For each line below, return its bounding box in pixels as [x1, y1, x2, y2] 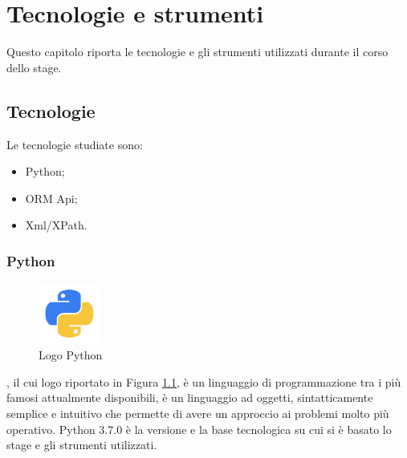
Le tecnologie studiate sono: [6, 136, 143, 152]
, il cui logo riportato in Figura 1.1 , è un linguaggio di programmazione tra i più [6, 373, 401, 390]
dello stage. [6, 59, 62, 75]
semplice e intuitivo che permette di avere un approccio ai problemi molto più [6, 405, 389, 422]
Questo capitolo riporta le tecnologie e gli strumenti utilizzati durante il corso [6, 43, 389, 60]
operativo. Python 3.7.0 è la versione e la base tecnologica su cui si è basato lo [6, 420, 392, 437]
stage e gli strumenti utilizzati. [6, 436, 157, 453]
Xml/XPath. [25, 217, 88, 233]
